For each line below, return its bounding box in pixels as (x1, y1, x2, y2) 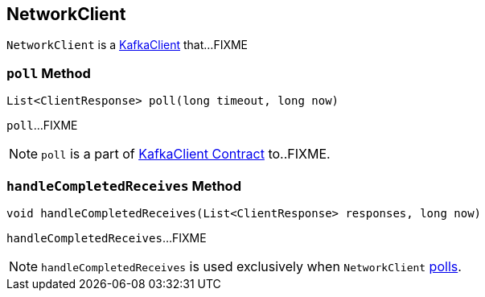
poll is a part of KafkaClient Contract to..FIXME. (41, 146, 331, 163)
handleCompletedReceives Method (6, 177, 241, 194)
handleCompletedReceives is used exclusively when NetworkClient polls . (41, 258, 462, 274)
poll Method (6, 64, 91, 81)
